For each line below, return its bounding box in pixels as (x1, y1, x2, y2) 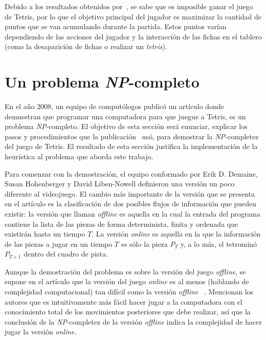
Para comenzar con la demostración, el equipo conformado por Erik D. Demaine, (5, 168, 258, 179)
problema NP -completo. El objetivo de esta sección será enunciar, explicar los (5, 121, 248, 132)
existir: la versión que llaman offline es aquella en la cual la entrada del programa (5, 208, 260, 219)
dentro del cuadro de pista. (24, 248, 108, 259)
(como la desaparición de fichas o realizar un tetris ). (5, 41, 167, 52)
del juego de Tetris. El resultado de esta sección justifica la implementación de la (5, 141, 258, 152)
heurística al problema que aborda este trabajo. (5, 151, 153, 162)
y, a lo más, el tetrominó (180, 238, 257, 249)
